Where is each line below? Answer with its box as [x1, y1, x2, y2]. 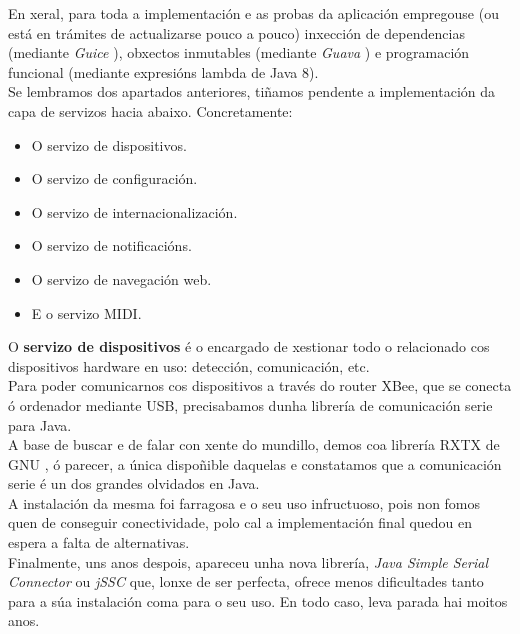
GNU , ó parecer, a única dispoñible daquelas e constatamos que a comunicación [8, 453, 502, 474]
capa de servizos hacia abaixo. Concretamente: [8, 100, 293, 121]
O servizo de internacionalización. [31, 201, 238, 222]
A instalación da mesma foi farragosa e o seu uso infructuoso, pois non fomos [8, 492, 481, 513]
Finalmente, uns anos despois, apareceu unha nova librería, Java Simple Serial [8, 551, 488, 572]
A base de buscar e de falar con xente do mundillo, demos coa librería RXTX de [8, 434, 500, 455]
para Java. [8, 414, 72, 435]
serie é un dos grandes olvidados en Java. [8, 473, 260, 494]
